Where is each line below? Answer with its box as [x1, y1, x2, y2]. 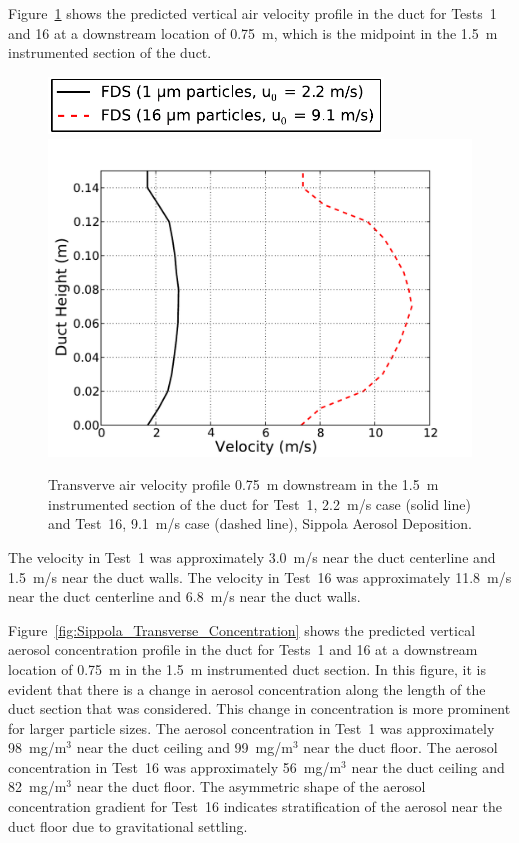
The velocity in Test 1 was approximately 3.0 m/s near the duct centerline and [8, 546, 496, 567]
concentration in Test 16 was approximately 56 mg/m [8, 756, 342, 777]
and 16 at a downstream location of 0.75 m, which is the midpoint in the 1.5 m [8, 22, 498, 43]
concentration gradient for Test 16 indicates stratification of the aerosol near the [8, 796, 503, 817]
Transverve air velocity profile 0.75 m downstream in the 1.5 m [48, 474, 439, 495]
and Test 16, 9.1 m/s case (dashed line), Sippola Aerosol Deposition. [48, 513, 472, 534]
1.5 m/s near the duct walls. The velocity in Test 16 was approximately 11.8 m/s [8, 566, 512, 587]
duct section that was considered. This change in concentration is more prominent [8, 698, 511, 719]
